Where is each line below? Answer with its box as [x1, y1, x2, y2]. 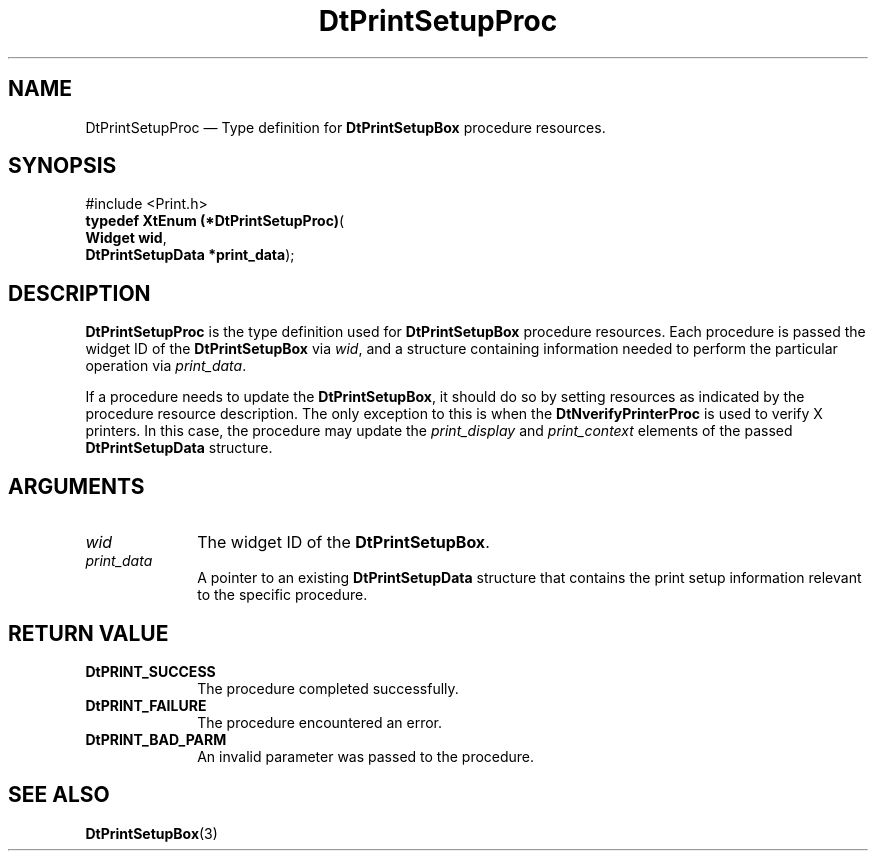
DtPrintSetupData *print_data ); [85, 246, 295, 264]
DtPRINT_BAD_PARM [85, 730, 227, 748]
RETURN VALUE [8, 620, 169, 646]
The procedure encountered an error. [197, 713, 443, 731]
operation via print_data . [85, 357, 247, 375]
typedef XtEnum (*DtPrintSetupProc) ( [85, 212, 345, 230]
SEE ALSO [8, 782, 110, 808]
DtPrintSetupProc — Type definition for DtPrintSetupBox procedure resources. [85, 118, 606, 136]
